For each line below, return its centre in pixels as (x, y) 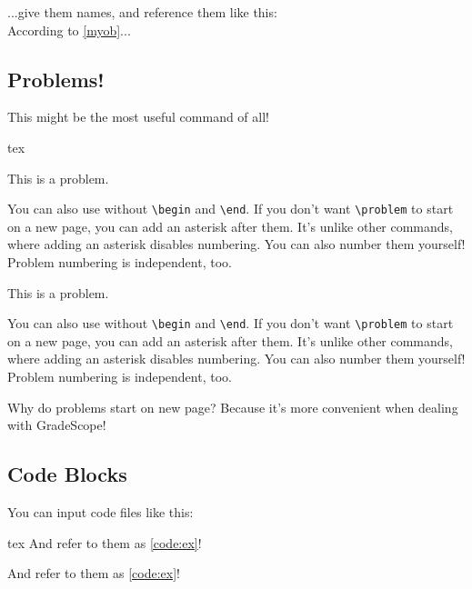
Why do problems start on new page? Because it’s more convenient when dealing (233, 407)
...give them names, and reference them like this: (142, 12)
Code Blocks (67, 474)
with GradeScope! (57, 425)
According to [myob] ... (69, 30)
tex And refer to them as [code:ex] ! (105, 542)
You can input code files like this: (100, 512)
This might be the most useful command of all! (138, 117)
